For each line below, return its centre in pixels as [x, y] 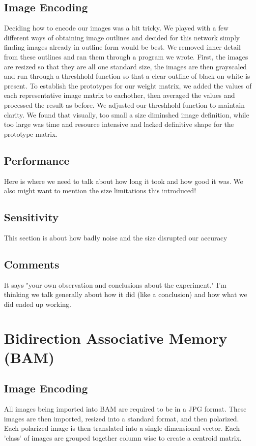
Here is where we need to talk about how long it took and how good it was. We [124, 181]
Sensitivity [31, 217]
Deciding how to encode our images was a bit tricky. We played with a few [116, 28]
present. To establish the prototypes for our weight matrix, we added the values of [128, 85]
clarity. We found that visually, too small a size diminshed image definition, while [127, 114]
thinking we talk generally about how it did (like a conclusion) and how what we [126, 294]
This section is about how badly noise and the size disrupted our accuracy [116, 237]
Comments [32, 264]
